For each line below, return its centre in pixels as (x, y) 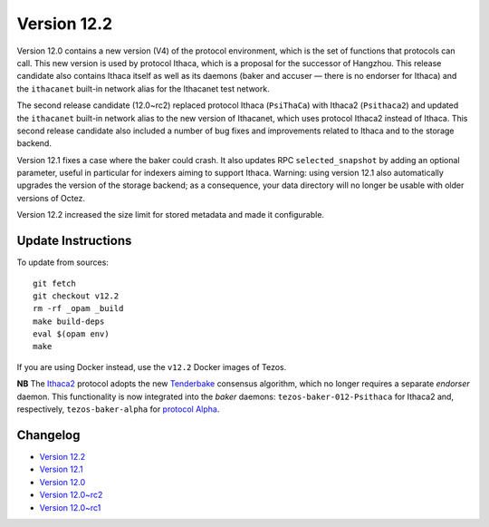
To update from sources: (62, 262)
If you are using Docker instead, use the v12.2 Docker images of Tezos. (152, 366)
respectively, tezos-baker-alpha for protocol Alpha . (118, 409)
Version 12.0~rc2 (71, 495)
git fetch (54, 283)
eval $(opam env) (71, 334)
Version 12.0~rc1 (70, 507)
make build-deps (69, 321)
